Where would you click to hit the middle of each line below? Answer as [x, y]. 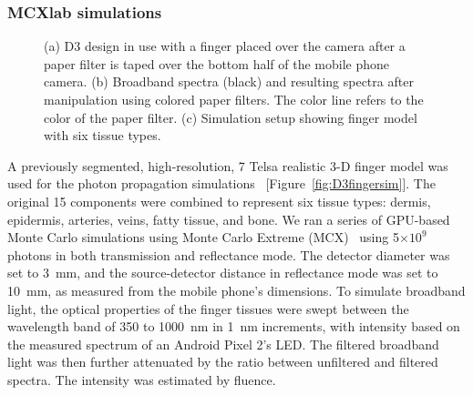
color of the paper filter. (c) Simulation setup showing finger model [231, 117]
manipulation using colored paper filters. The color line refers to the [234, 99]
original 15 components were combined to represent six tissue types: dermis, [219, 201]
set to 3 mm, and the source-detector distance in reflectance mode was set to [223, 273]
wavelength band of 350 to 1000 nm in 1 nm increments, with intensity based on [234, 326]
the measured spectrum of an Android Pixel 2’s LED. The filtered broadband [223, 344]
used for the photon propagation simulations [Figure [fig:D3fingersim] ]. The [221, 183]
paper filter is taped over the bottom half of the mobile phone [216, 63]
